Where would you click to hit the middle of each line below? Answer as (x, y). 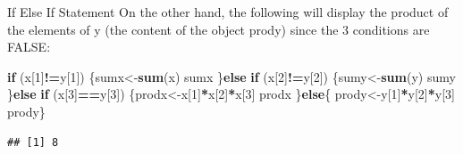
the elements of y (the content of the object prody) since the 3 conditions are (219, 29)
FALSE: (29, 47)
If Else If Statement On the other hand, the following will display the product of (228, 12)
